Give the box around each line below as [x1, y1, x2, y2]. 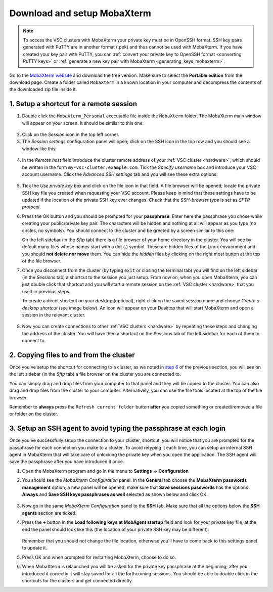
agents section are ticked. [22, 510, 77, 516]
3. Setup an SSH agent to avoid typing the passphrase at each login [9, 424, 226, 433]
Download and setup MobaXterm [9, 8, 152, 19]
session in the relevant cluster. [22, 311, 85, 318]
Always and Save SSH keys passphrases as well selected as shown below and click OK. [22, 491, 208, 497]
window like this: [22, 146, 57, 152]
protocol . [22, 204, 41, 210]
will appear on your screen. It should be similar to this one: [22, 120, 144, 126]
